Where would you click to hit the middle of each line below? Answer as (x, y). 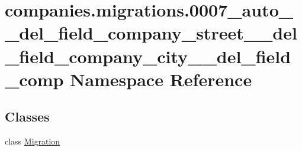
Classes (27, 116)
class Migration (33, 141)
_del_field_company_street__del (151, 33)
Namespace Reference (161, 79)
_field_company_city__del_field (148, 56)
